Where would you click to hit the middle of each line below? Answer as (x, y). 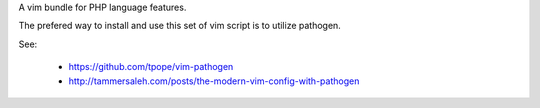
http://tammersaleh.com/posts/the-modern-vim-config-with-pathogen (214, 81)
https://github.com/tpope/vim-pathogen (151, 67)
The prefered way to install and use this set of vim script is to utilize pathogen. (180, 26)
